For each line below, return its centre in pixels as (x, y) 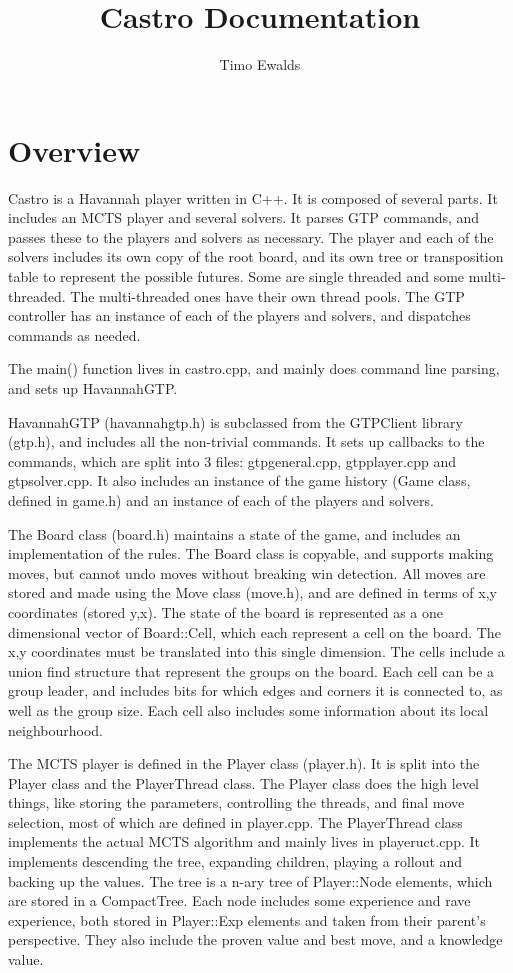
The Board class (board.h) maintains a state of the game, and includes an (234, 533)
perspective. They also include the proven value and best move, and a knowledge (255, 939)
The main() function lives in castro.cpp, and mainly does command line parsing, (254, 368)
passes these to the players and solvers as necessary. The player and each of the (251, 236)
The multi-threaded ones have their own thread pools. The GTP (267, 295)
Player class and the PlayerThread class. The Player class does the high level (244, 782)
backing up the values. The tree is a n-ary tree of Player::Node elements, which (250, 880)
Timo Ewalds (260, 64)
